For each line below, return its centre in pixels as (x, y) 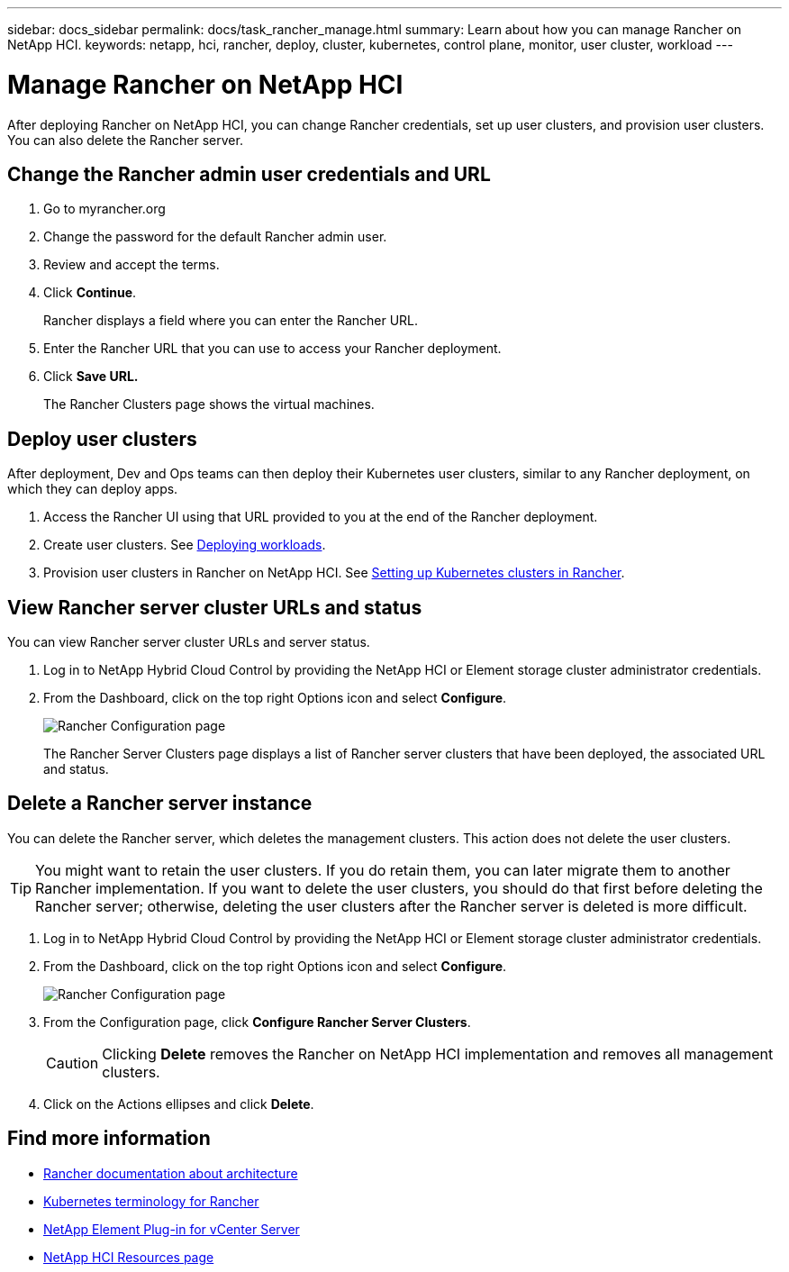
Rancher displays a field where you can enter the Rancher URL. (231, 321)
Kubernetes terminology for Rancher (151, 1201)
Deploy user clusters (102, 439)
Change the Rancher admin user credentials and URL (249, 174)
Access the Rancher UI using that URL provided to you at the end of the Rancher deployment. (321, 517)
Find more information (109, 1139)
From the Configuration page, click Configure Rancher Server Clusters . (257, 1022)
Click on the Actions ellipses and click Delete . (179, 1104)
